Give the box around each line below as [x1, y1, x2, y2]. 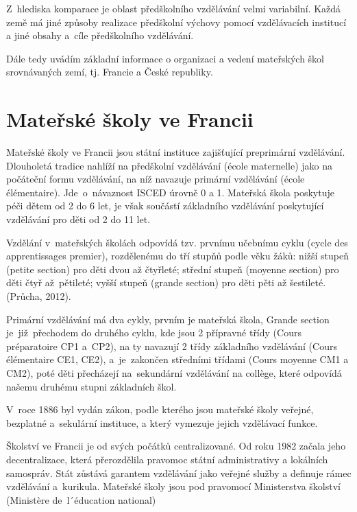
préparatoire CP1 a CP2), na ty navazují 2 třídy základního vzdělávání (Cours [6, 338, 337, 353]
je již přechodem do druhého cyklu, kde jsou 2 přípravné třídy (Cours [6, 325, 301, 340]
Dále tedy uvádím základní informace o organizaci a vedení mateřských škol [6, 51, 325, 65]
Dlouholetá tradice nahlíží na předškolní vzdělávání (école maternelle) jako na [6, 158, 333, 172]
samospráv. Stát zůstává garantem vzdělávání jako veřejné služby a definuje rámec [6, 465, 352, 480]
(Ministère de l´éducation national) [6, 492, 156, 507]
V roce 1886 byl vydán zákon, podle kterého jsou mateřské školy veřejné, [6, 402, 314, 417]
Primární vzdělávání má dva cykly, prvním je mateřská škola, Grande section [6, 312, 330, 326]
